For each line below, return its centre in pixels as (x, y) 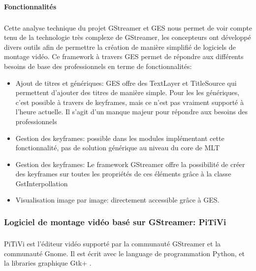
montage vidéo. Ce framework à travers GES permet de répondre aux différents (124, 56)
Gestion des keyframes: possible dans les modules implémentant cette (120, 138)
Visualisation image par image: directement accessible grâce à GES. (117, 200)
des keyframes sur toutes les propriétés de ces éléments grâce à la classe (123, 174)
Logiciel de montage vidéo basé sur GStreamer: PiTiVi (115, 221)
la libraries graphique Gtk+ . (48, 263)
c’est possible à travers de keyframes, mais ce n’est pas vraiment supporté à (129, 102)
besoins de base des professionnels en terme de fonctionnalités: (98, 66)
